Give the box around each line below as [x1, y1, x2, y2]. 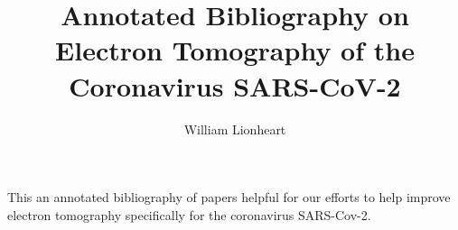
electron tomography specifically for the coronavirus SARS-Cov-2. [7, 205, 371, 224]
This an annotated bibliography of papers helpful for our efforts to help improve [7, 188, 451, 207]
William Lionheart [183, 119, 286, 138]
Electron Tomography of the [55, 32, 415, 69]
